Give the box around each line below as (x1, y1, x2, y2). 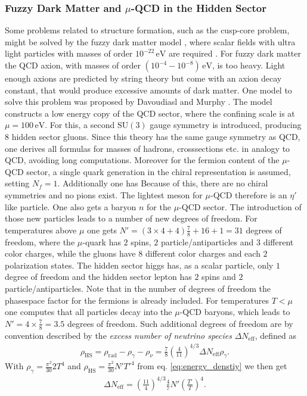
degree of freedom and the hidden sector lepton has (5, 270, 192, 283)
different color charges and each (145, 247, 261, 260)
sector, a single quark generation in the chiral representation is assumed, (26, 165, 291, 177)
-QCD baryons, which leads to (179, 305, 290, 318)
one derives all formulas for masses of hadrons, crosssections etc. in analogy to (5, 142, 290, 154)
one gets (87, 223, 117, 236)
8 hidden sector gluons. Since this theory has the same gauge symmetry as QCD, (5, 130, 300, 142)
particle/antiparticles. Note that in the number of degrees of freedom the (5, 282, 271, 294)
